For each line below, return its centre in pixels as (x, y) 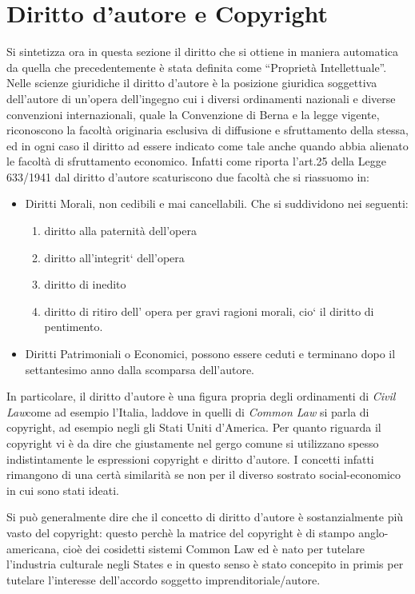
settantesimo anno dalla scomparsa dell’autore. (140, 369)
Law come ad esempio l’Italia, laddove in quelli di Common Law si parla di (188, 411)
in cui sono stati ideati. (63, 490)
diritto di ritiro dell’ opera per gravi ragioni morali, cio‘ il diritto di (209, 311)
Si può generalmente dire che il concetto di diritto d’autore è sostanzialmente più (205, 517)
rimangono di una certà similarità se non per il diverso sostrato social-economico (204, 474)
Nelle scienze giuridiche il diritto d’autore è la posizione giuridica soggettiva (192, 83)
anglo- (373, 532)
